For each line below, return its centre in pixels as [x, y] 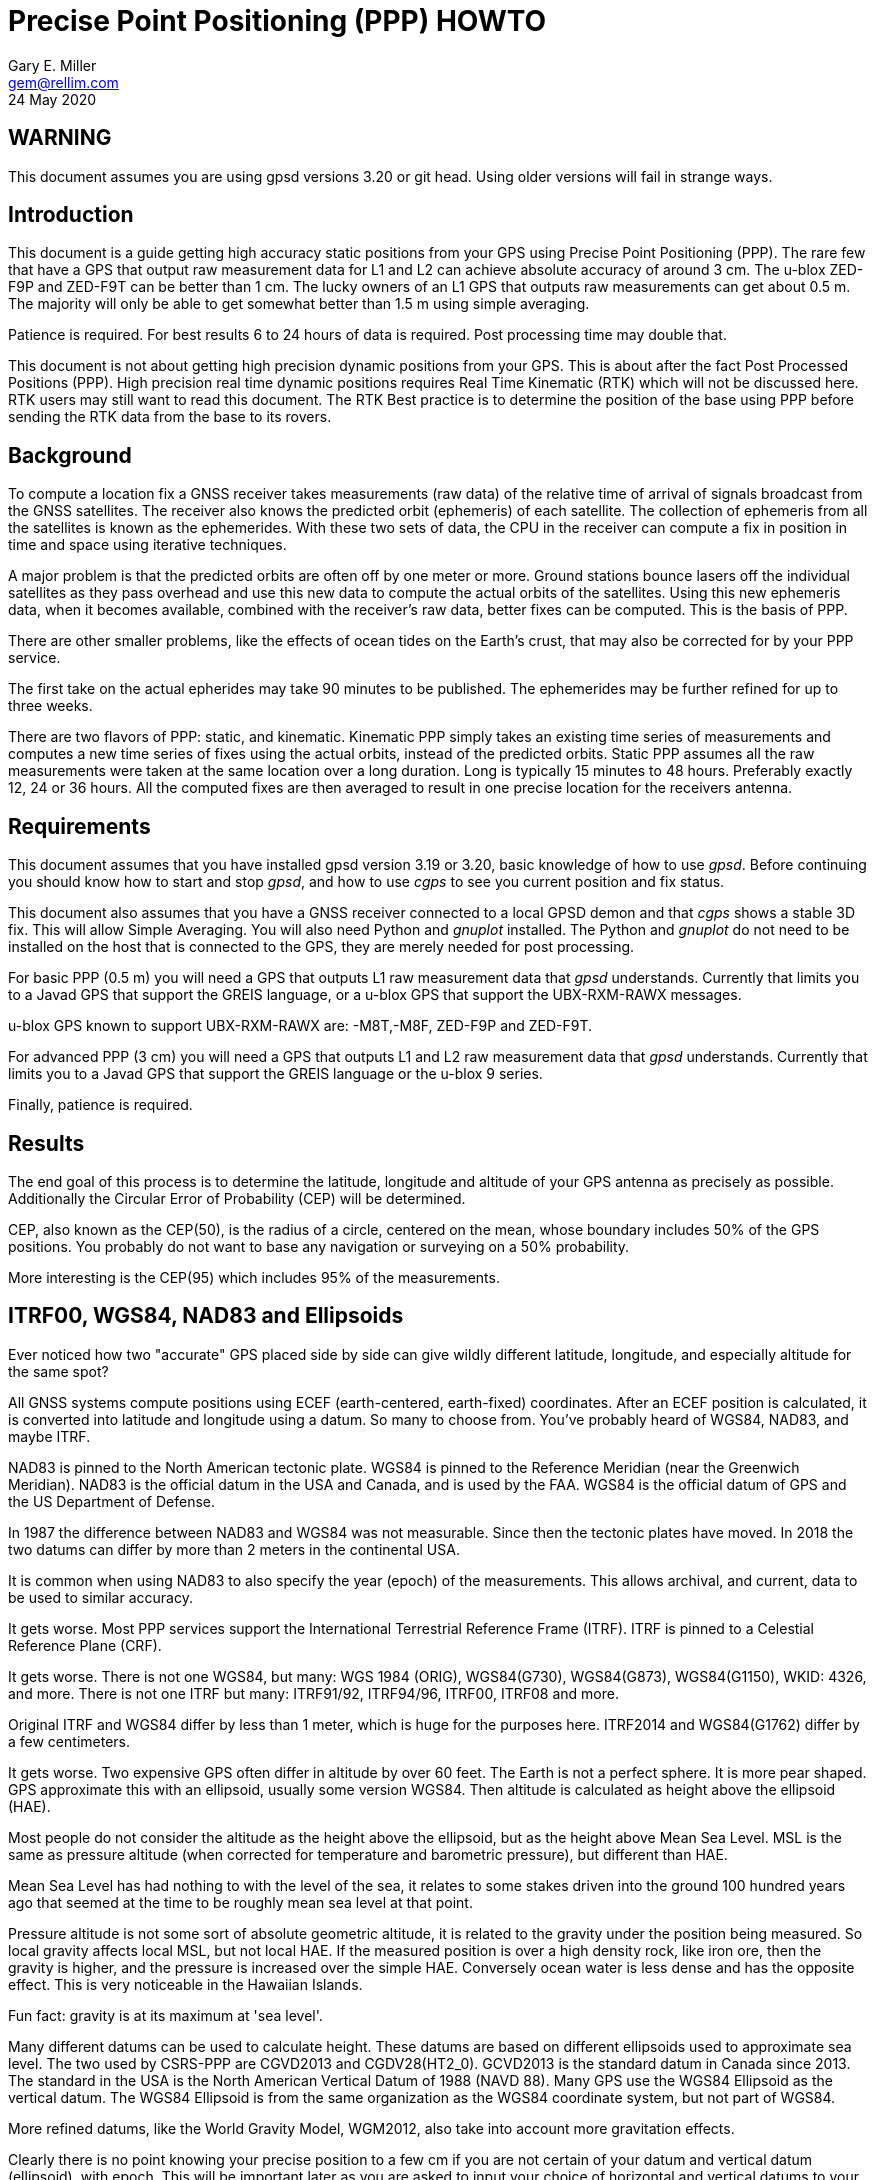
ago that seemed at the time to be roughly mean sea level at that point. [240, 1902]
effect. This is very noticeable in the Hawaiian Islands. [185, 1984]
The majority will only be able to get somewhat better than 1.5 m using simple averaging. [299, 304]
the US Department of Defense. [111, 1501]
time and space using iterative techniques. [147, 545]
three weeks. [50, 706]
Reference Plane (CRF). [85, 1645]
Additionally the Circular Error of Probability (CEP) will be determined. [237, 1198]
